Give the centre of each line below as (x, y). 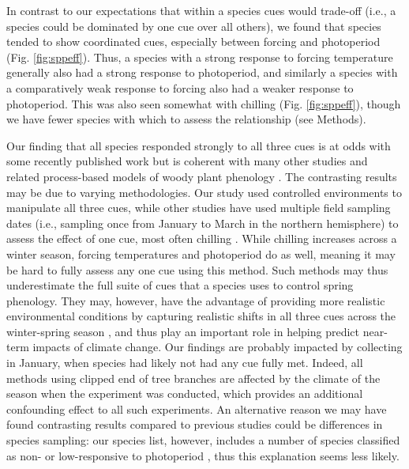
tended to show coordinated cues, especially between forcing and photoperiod (193, 42)
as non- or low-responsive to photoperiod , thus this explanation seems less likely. (203, 455)
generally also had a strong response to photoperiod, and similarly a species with (202, 72)
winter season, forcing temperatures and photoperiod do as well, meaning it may (201, 253)
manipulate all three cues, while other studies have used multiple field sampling (199, 208)
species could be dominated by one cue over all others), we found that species (194, 26)
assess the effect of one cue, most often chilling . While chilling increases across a (202, 238)
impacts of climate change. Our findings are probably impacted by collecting (218, 347)
